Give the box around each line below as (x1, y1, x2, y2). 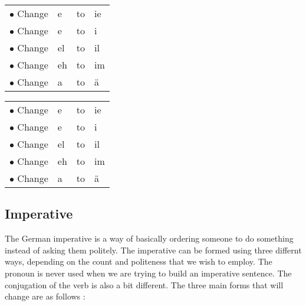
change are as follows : (5, 290, 85, 302)
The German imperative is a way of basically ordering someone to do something (5, 232, 294, 245)
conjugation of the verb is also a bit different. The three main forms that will (5, 278, 284, 291)
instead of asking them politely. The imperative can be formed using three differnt (5, 243, 302, 256)
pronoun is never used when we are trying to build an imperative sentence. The (5, 266, 292, 279)
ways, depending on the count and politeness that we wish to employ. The (5, 255, 272, 268)
